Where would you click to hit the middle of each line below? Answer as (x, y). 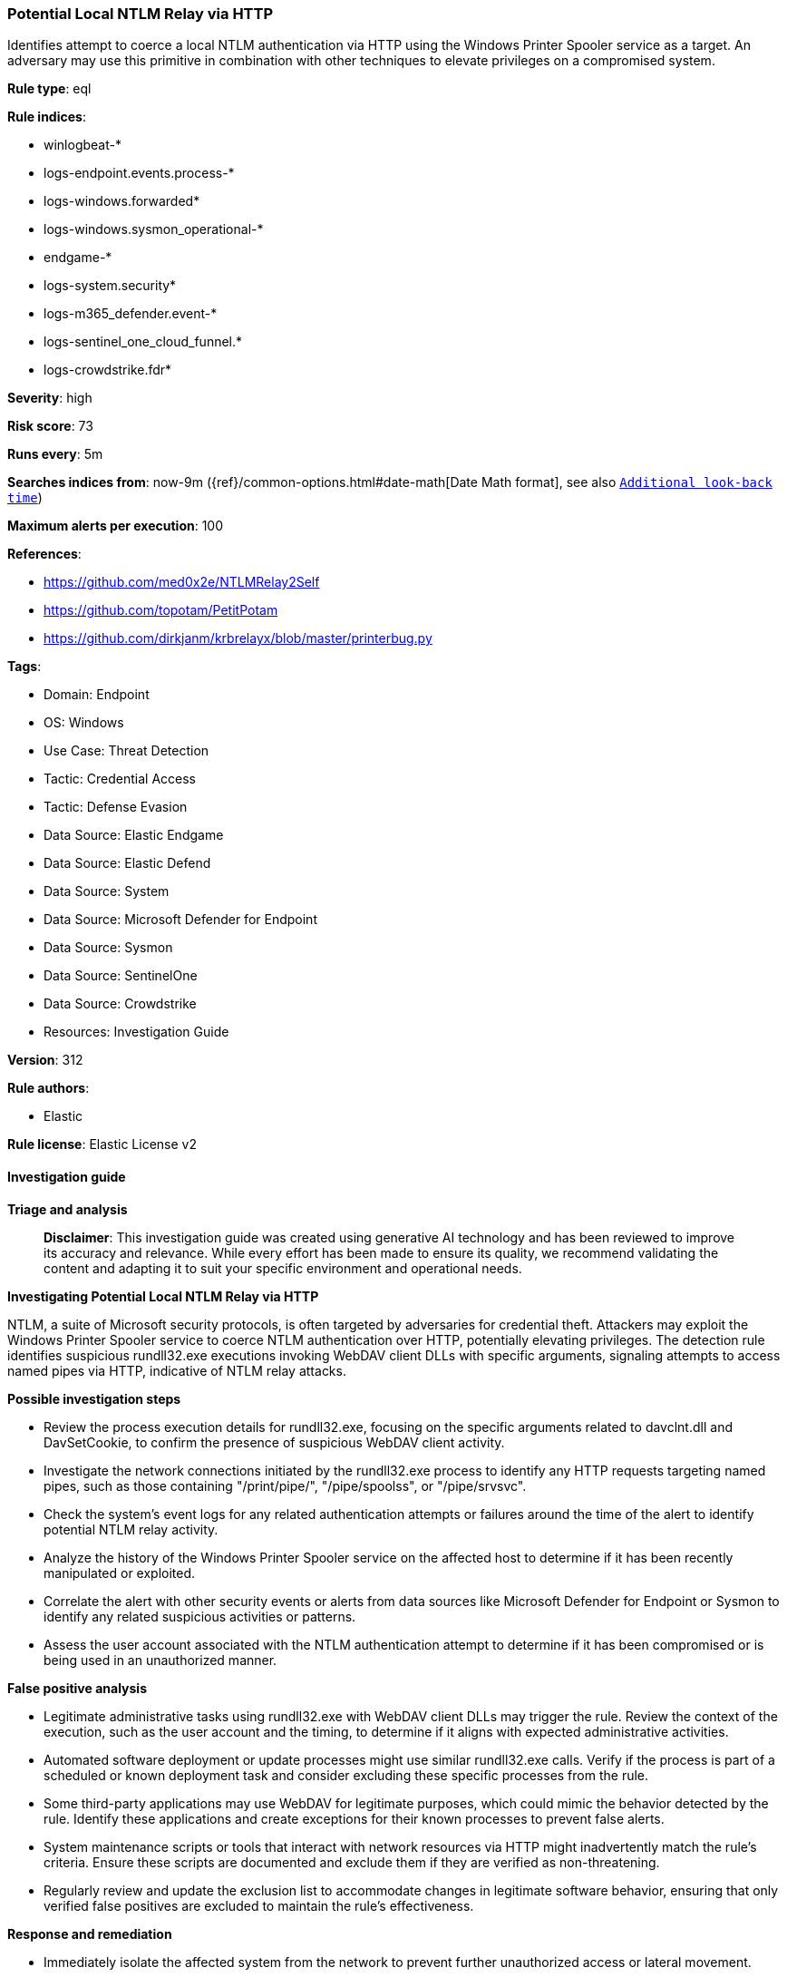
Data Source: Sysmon (108, 948)
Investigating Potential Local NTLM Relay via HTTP (163, 1296)
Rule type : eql (49, 89)
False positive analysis (77, 1688)
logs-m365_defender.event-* (131, 314)
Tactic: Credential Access (120, 779)
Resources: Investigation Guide (136, 1032)
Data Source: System (107, 891)
